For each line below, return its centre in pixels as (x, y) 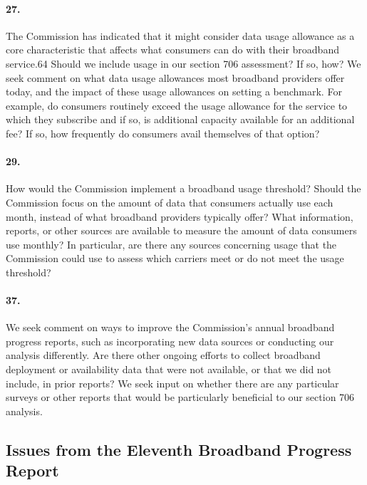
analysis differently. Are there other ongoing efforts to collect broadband (163, 355)
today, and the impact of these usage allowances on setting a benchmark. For (174, 92)
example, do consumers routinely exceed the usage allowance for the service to (177, 105)
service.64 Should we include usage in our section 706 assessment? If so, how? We (183, 63)
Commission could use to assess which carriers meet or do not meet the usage (175, 258)
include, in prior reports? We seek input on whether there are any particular (172, 383)
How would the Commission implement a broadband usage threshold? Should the (183, 188)
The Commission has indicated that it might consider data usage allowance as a (180, 35)
